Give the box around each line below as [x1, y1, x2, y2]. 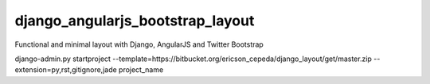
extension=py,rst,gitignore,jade [14, 65, 117, 74]
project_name [118, 65, 164, 74]
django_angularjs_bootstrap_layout [14, 12, 255, 29]
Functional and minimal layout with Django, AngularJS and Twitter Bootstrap [14, 40, 264, 49]
